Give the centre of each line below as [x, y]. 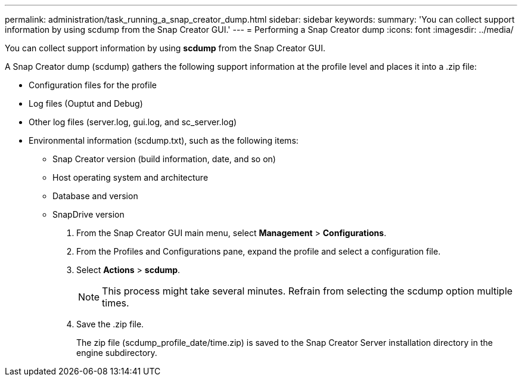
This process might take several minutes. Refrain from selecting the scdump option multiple [307, 291]
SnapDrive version [88, 214]
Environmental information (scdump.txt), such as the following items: [164, 140]
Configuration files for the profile [93, 85]
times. [116, 303]
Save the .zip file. [110, 324]
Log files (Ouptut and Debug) [86, 103]
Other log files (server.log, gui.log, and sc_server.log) [133, 122]
